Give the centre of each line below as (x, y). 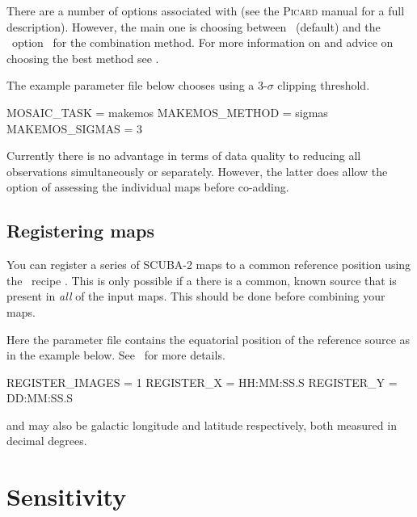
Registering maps (80, 231)
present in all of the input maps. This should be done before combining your (196, 296)
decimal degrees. (47, 441)
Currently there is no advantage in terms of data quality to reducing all (184, 156)
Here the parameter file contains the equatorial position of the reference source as (208, 339)
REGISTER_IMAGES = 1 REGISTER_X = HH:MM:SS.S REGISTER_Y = (202, 382)
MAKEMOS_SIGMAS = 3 (74, 128)
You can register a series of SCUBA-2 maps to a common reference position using (209, 265)
